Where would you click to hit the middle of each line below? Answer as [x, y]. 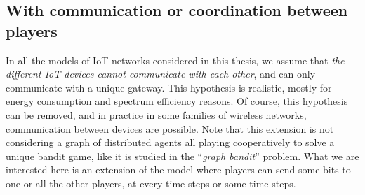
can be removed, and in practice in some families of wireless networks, [156, 114]
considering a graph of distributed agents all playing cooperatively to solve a [170, 142]
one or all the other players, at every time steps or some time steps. [151, 183]
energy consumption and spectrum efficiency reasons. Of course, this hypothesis [177, 101]
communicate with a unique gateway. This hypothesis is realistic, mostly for [169, 87]
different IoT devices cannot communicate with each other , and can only [161, 74]
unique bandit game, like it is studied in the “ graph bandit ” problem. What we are [182, 156]
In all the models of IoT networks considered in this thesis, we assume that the [175, 60]
